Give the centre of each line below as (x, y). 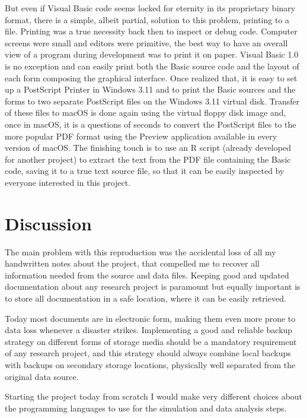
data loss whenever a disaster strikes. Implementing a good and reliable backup (149, 330)
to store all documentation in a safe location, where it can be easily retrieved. (145, 298)
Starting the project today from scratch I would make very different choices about (154, 396)
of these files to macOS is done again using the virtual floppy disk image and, (145, 113)
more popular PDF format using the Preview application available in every (141, 136)
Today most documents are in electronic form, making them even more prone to (150, 318)
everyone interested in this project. (68, 182)
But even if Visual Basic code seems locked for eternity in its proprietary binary (150, 8)
